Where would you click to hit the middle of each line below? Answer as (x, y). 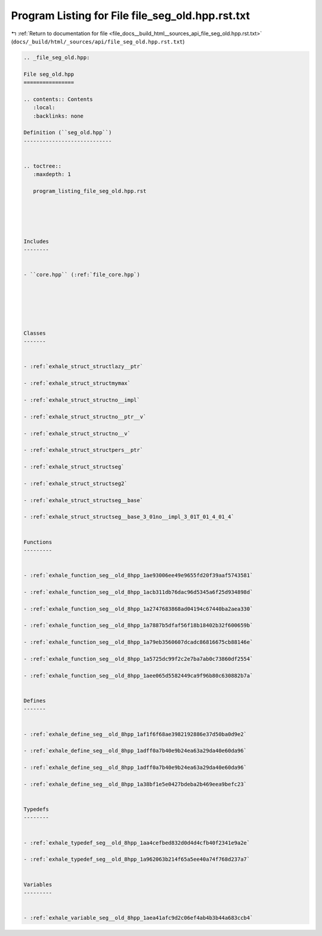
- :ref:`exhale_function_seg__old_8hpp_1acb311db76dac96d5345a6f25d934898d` (138, 592)
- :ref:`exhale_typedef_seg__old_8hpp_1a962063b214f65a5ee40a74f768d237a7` (137, 859)
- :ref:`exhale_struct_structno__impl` (82, 400)
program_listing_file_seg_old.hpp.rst (90, 191)
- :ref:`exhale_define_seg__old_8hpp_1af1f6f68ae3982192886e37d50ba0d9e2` (135, 734)
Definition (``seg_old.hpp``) (68, 133)
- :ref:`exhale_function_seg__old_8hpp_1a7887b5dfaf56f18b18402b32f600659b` (138, 626)
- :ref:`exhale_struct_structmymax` (77, 383)
